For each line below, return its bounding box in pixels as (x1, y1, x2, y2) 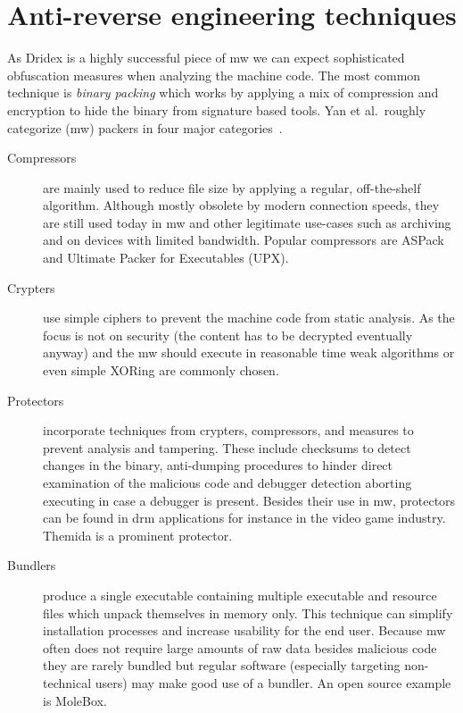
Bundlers (7, 556, 56, 575)
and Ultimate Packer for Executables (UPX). (43, 248, 289, 267)
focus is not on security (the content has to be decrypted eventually (43, 325, 413, 344)
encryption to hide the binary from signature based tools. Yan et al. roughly (7, 100, 426, 119)
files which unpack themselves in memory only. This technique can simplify (43, 603, 453, 622)
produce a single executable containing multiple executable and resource (43, 585, 437, 604)
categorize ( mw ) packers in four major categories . (7, 118, 283, 137)
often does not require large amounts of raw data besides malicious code (43, 638, 437, 657)
